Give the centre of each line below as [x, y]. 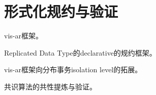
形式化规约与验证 [61, 11]
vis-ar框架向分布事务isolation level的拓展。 [73, 69]
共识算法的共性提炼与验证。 [50, 86]
